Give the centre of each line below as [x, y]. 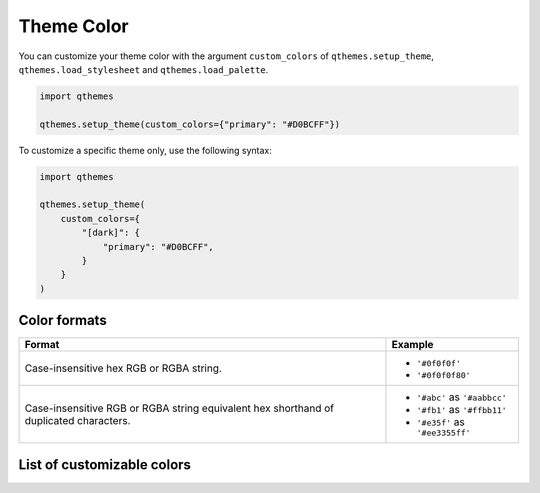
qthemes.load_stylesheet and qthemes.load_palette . [143, 69]
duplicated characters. [77, 420]
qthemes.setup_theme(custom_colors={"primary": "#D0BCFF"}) [190, 124]
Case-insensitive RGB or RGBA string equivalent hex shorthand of [179, 408]
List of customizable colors [105, 464]
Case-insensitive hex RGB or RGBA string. [123, 368]
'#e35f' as [440, 422]
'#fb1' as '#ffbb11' [461, 410]
